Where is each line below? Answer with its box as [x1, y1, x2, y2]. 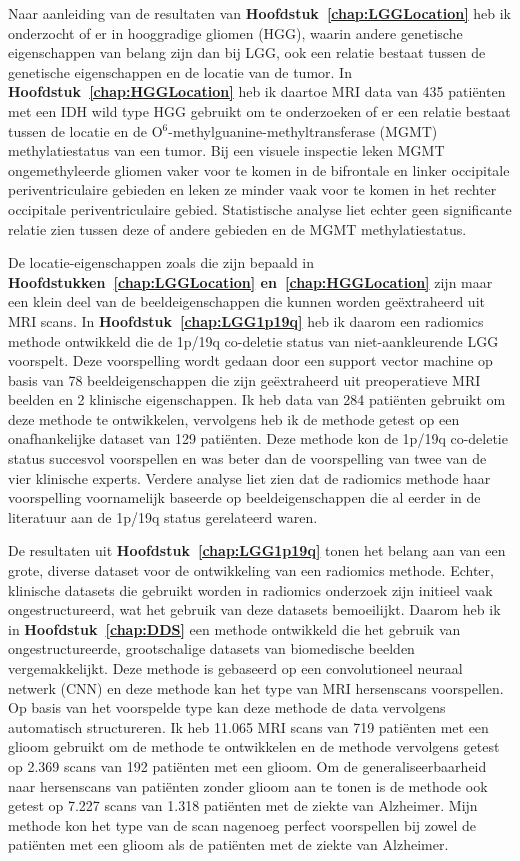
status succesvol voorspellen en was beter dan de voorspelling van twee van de [8, 448, 487, 469]
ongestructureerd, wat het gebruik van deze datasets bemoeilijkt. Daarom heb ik [8, 599, 501, 620]
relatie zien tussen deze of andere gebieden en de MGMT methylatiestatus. [8, 218, 467, 239]
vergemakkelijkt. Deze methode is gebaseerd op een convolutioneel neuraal [8, 658, 463, 678]
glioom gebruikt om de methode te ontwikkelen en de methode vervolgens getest [8, 736, 500, 757]
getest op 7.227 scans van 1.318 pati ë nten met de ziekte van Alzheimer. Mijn [8, 795, 478, 816]
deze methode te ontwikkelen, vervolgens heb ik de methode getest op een [8, 408, 460, 429]
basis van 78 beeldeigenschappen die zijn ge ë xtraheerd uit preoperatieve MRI [8, 369, 481, 390]
